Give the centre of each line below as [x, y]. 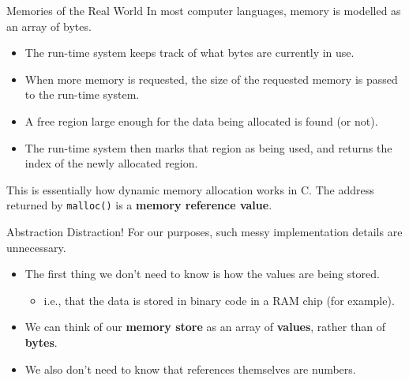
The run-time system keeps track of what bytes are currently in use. [189, 53]
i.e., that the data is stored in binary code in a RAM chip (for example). [219, 300]
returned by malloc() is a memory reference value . [139, 205]
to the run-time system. [82, 94]
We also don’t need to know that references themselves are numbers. [190, 369]
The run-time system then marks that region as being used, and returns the [208, 147]
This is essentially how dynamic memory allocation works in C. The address [190, 189]
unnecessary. [36, 247]
